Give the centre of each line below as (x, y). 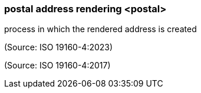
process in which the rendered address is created (100, 29)
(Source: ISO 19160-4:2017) (57, 66)
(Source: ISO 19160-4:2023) (59, 47)
